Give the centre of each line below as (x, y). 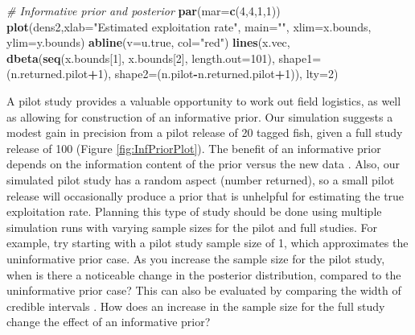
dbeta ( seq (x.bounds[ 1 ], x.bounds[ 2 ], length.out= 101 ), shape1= (164, 58)
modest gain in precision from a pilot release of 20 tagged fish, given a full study (205, 132)
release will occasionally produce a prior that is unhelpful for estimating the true (205, 195)
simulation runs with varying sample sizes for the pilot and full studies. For (192, 227)
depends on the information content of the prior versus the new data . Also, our (203, 164)
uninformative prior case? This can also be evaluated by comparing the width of (204, 290)
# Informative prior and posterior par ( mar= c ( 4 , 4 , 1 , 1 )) (144, 10)
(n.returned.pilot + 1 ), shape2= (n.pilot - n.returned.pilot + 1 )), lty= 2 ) (173, 74)
